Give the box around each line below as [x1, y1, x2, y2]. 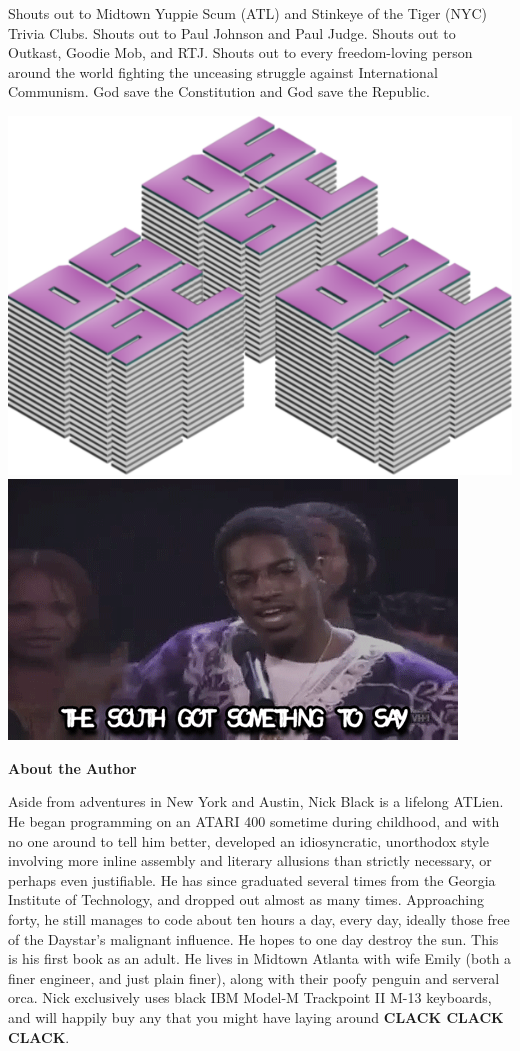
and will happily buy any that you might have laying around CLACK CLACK [8, 1006, 504, 1027]
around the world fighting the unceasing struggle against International [8, 61, 438, 82]
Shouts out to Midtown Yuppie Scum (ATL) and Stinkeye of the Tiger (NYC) [8, 3, 488, 23]
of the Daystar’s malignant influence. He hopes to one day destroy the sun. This [8, 928, 499, 949]
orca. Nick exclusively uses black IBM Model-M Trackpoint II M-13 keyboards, [8, 987, 492, 1008]
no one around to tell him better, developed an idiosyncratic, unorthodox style [8, 830, 490, 851]
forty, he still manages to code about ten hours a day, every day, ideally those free [8, 908, 510, 929]
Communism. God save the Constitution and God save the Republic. [8, 81, 430, 102]
